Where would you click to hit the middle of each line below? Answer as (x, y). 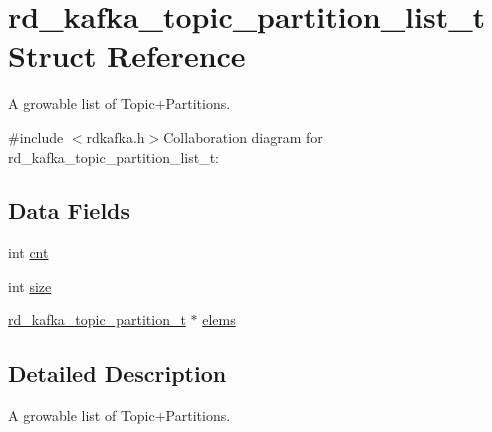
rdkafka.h (115, 136)
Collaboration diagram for (243, 136)
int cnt (28, 252)
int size (30, 285)
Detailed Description (117, 373)
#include (36, 136)
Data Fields (69, 210)
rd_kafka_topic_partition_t (97, 319)
